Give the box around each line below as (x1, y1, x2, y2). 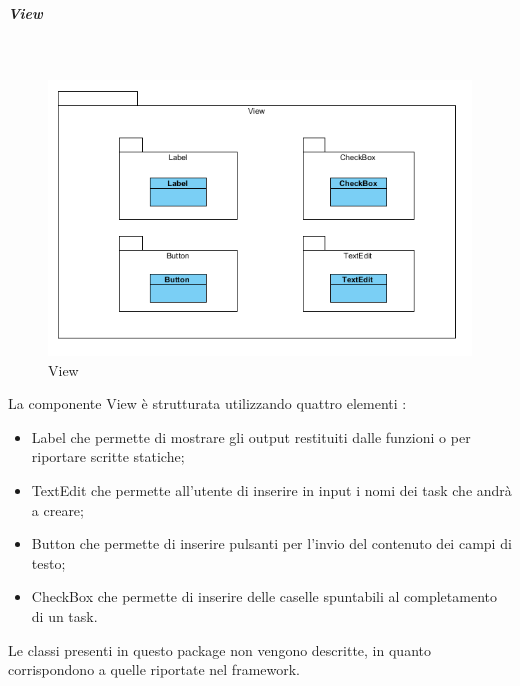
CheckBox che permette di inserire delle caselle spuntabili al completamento (31, 586, 498, 607)
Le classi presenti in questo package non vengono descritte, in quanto (8, 639, 431, 660)
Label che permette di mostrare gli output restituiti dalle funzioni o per (31, 426, 471, 447)
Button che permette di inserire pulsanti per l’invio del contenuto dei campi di (31, 533, 512, 554)
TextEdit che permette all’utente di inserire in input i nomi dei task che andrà (31, 480, 512, 500)
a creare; (31, 499, 84, 520)
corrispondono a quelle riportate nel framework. (8, 659, 301, 680)
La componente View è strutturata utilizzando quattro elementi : (8, 393, 407, 414)
